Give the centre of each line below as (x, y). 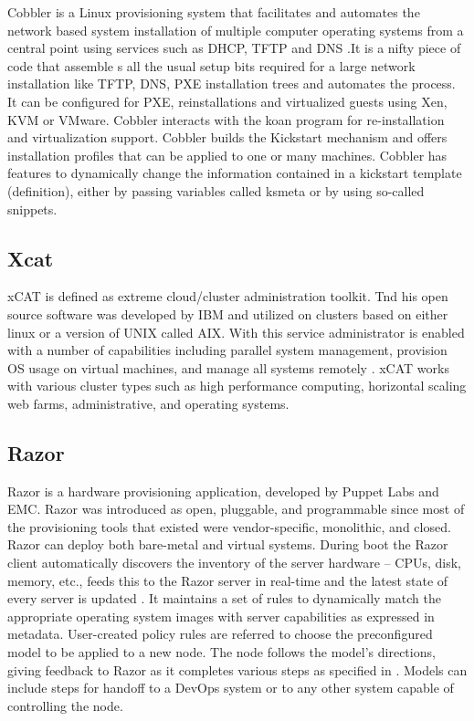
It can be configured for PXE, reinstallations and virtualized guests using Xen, (227, 101)
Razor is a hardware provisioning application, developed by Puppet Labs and (223, 491)
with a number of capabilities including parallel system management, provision (227, 350)
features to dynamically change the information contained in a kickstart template (235, 173)
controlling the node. (65, 705)
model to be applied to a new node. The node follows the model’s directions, (221, 652)
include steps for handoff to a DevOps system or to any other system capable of (231, 688)
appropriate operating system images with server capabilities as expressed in (221, 616)
